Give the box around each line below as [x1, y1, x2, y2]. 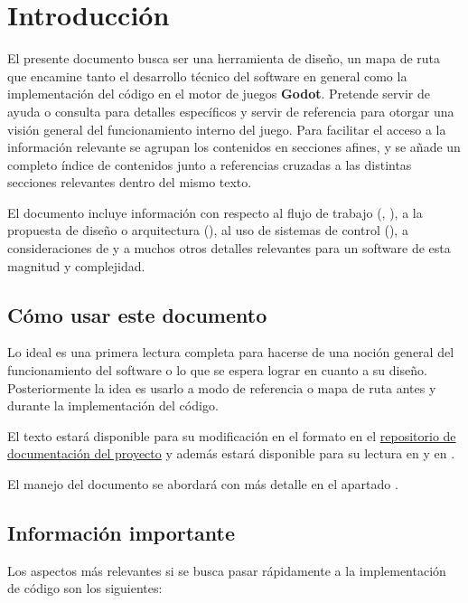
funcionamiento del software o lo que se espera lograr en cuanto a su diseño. [7, 361, 427, 380]
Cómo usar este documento [7, 300, 267, 328]
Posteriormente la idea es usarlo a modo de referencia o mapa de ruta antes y [7, 378, 436, 397]
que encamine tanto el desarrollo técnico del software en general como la [7, 66, 407, 85]
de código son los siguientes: [7, 579, 163, 598]
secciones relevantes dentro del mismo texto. [7, 173, 252, 192]
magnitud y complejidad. [7, 256, 145, 275]
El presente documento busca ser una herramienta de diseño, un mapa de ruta [7, 49, 441, 68]
